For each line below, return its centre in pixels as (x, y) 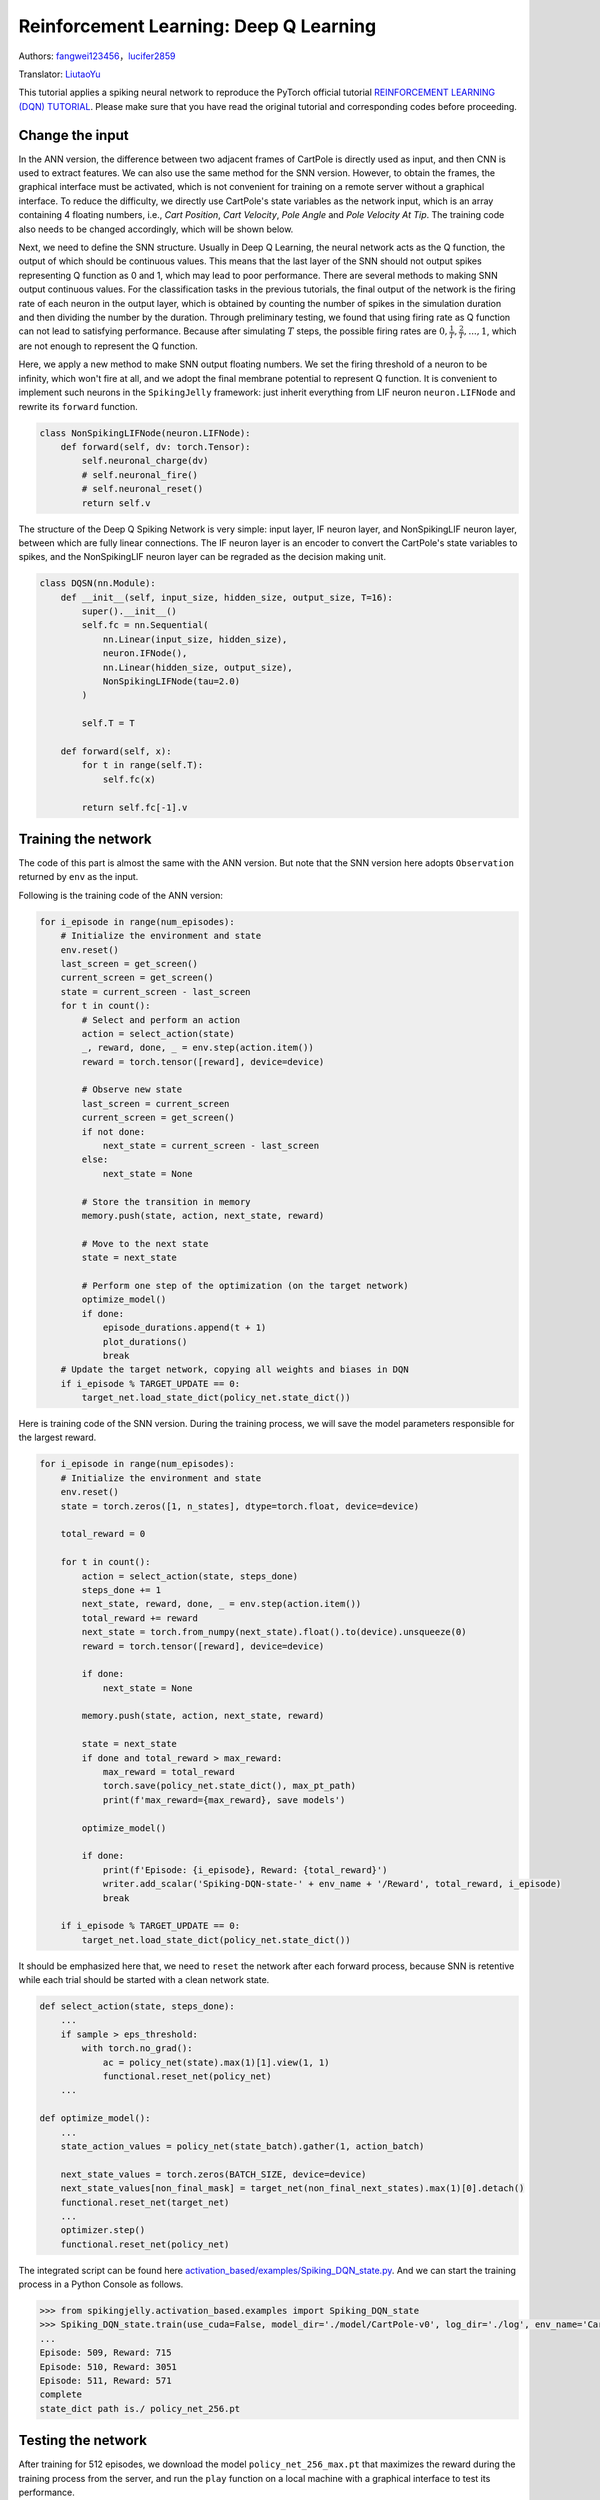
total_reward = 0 (103, 1534)
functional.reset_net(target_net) (145, 2202)
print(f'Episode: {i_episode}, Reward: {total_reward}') (245, 1869)
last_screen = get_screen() (129, 963)
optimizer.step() (103, 2230)
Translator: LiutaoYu (59, 74)
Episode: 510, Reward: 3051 (108, 2366)
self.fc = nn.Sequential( (145, 625)
